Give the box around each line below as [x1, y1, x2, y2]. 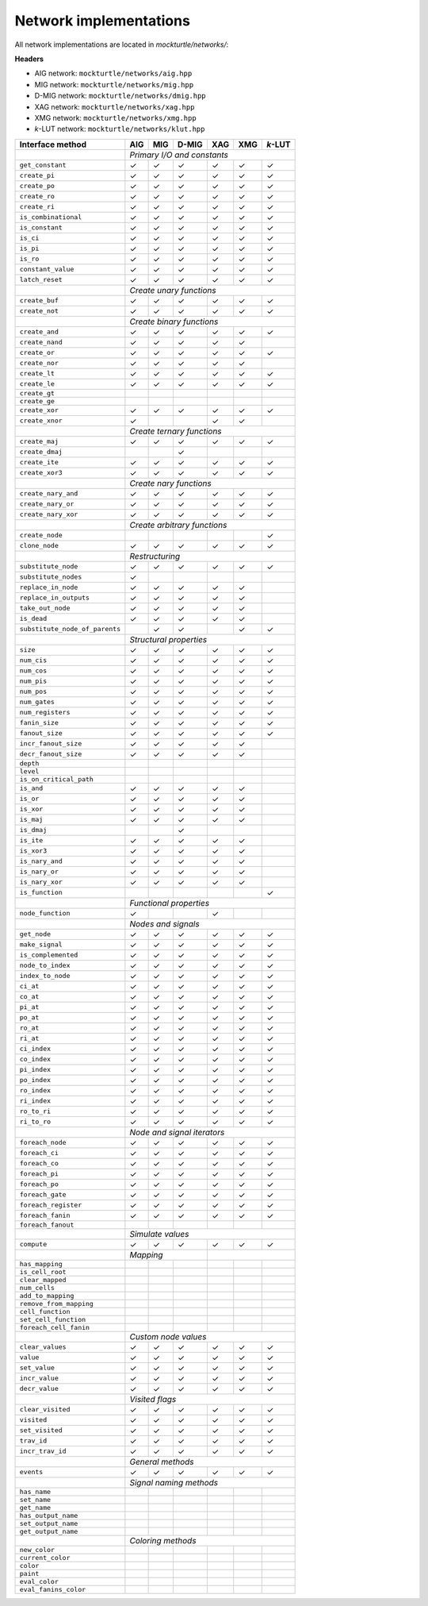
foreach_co [19, 1159, 59, 1168]
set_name [19, 1495, 52, 1504]
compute [19, 1240, 48, 1249]
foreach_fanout [19, 1220, 75, 1229]
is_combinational [19, 213, 82, 221]
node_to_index [19, 961, 71, 970]
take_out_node [19, 604, 71, 613]
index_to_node [19, 972, 71, 980]
